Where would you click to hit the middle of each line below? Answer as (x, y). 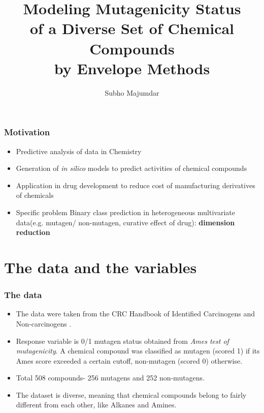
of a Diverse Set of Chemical (132, 28)
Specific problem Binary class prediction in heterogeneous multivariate (125, 212)
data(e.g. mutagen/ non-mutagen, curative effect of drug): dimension (125, 222)
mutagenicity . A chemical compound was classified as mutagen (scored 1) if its (138, 351)
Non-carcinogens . (44, 323)
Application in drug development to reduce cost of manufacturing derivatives (136, 185)
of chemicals (35, 195)
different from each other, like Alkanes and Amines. (96, 405)
